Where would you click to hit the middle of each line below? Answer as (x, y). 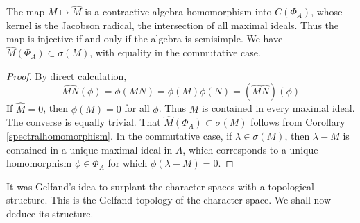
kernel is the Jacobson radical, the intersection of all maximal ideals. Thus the (173, 25)
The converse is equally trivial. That (84, 122)
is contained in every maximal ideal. (278, 108)
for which (128, 163)
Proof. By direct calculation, (67, 75)
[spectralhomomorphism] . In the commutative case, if (119, 136)
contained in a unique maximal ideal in (89, 149)
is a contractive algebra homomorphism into (178, 11)
